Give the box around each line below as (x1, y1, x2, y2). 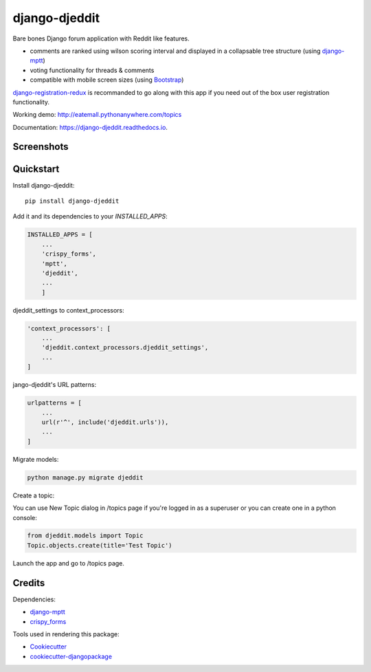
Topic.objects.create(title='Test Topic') (27, 541, 172, 549)
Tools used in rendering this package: (12, 629, 120, 638)
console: (12, 513, 38, 522)
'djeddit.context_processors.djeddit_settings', (41, 344, 209, 352)
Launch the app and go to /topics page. (12, 559, 125, 567)
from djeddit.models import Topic (27, 532, 144, 539)
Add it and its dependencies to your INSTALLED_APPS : (12, 212, 168, 221)
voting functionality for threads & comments (30, 66, 155, 74)
